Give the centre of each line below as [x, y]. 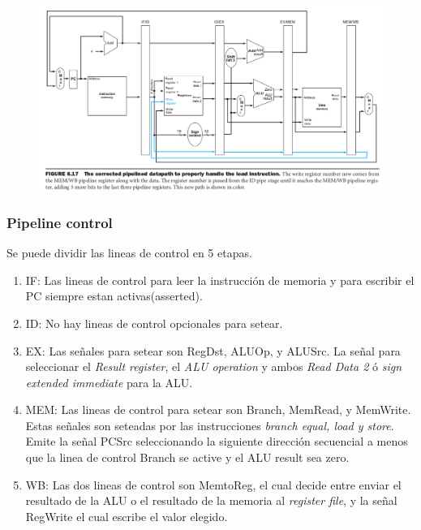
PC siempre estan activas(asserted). [114, 296]
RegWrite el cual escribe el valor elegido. [127, 516]
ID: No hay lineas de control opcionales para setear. [154, 323]
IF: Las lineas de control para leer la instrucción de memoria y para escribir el [220, 280]
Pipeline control [60, 222]
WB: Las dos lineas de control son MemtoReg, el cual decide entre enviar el [213, 484]
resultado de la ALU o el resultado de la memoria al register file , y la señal [211, 500]
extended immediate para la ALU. [109, 382]
